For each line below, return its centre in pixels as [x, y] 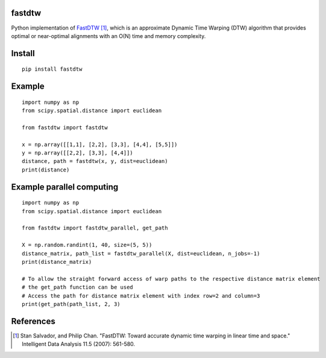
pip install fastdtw [52, 69]
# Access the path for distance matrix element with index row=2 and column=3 [141, 296]
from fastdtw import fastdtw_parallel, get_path [95, 228]
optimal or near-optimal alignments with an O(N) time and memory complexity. [108, 36]
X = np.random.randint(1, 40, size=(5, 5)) [87, 245]
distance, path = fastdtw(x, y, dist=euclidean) [95, 161]
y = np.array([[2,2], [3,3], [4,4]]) [78, 153]
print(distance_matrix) [57, 262]
